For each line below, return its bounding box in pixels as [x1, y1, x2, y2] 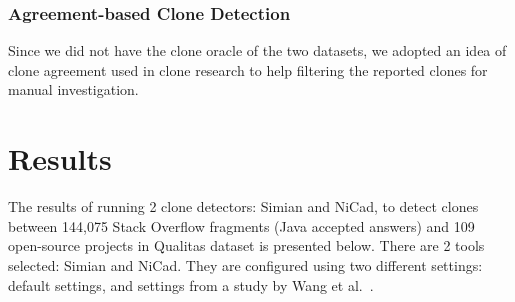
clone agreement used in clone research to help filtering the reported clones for [8, 59, 488, 80]
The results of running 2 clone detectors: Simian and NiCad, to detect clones [8, 196, 479, 217]
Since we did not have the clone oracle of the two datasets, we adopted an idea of [8, 40, 507, 61]
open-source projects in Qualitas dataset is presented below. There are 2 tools [8, 235, 485, 256]
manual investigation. [8, 79, 139, 100]
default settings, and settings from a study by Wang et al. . [8, 274, 374, 295]
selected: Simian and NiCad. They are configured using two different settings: [8, 254, 483, 275]
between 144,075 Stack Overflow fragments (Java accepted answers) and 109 [8, 215, 475, 236]
